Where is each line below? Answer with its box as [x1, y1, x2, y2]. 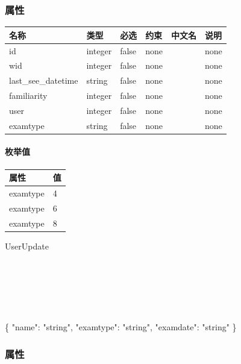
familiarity [9, 89, 48, 102]
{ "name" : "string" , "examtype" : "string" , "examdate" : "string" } [5, 321, 237, 333]
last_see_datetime [9, 74, 78, 87]
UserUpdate [5, 239, 49, 252]
